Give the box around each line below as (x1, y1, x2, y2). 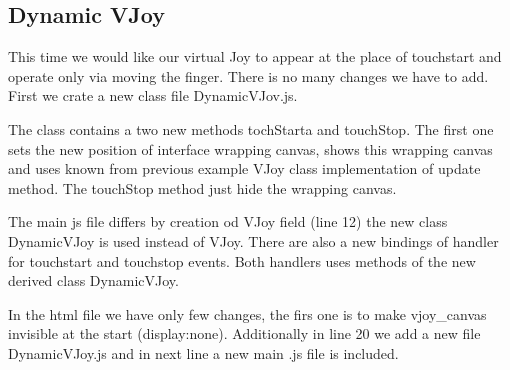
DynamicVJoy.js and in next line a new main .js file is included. (8, 342, 399, 363)
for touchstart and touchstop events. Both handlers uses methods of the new (8, 250, 476, 271)
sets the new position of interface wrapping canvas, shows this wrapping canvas (8, 138, 493, 159)
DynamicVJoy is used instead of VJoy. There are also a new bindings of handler (8, 230, 499, 251)
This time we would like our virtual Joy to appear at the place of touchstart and (8, 46, 502, 67)
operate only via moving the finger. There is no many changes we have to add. (8, 65, 489, 86)
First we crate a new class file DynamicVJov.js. (8, 85, 298, 106)
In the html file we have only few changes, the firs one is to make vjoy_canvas (8, 303, 487, 324)
